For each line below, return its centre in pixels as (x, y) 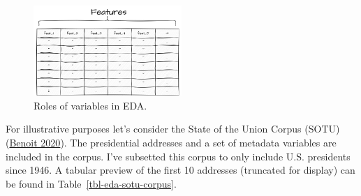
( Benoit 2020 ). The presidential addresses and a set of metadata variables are (171, 142)
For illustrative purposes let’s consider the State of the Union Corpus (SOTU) (173, 129)
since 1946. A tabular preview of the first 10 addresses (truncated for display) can (180, 170)
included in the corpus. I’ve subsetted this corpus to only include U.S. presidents (178, 156)
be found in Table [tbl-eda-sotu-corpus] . (91, 183)
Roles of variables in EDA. (90, 105)
